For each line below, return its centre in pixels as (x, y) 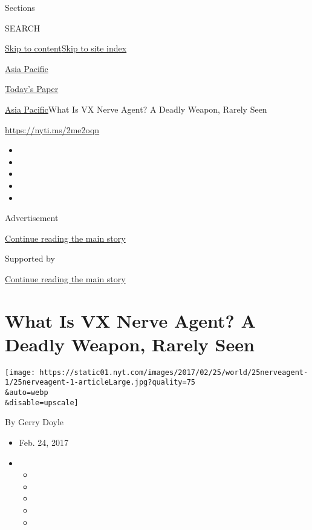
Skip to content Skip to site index (66, 48)
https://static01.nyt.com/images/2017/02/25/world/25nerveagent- (174, 372)
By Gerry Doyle (34, 422)
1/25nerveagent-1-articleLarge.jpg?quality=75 (100, 383)
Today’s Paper (32, 89)
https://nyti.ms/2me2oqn (52, 129)
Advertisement (32, 218)
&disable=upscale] (42, 402)
